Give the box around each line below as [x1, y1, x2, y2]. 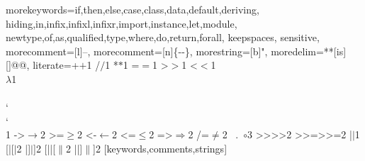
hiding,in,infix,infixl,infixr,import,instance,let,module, [6, 16, 237, 30]
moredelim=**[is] [271, 43, 347, 58]
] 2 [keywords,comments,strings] [93, 140, 228, 155]
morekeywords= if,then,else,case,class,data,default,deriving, [6, 2, 259, 16]
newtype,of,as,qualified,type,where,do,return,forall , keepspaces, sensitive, [6, 30, 320, 45]
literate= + [33, 57, 79, 72]
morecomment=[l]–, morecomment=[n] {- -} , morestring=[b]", [6, 43, 268, 58]
